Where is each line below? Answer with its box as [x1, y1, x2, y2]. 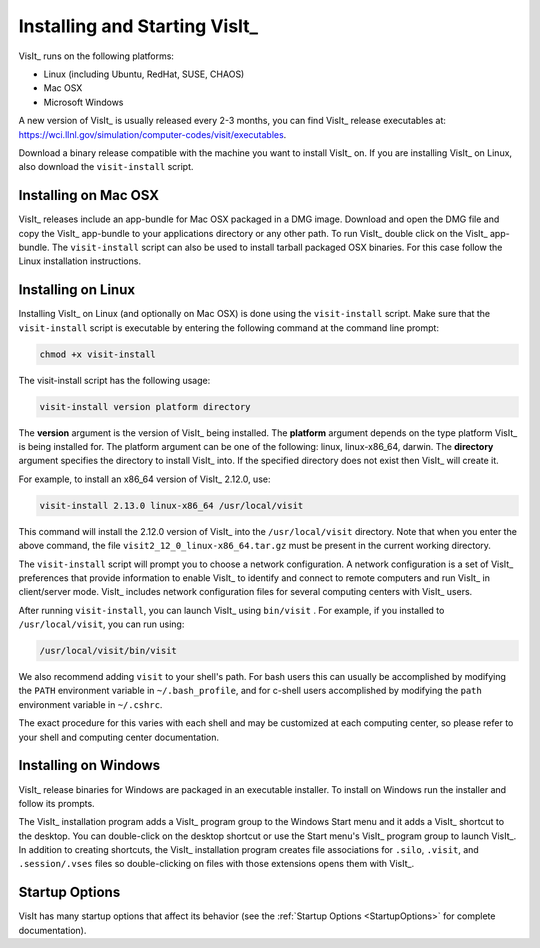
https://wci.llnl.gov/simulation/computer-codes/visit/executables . [18, 128, 287, 140]
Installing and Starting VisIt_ [18, 15, 259, 37]
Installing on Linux [18, 281, 135, 299]
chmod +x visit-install [39, 348, 157, 360]
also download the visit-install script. [18, 161, 194, 173]
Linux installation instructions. [18, 255, 142, 267]
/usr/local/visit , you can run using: [18, 618, 185, 630]
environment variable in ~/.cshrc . [18, 698, 163, 710]
